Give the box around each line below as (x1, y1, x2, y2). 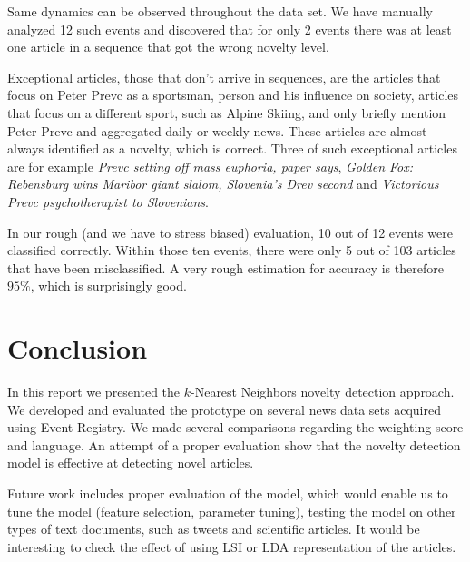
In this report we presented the (7, 382, 181, 401)
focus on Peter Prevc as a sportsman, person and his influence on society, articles (7, 85, 459, 104)
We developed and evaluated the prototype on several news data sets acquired (7, 399, 441, 419)
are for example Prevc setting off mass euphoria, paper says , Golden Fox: (7, 156, 414, 175)
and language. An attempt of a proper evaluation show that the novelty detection (7, 435, 461, 454)
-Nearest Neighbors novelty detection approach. (191, 382, 455, 401)
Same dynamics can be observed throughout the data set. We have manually (7, 2, 433, 20)
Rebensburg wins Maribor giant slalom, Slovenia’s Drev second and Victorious (7, 174, 439, 193)
